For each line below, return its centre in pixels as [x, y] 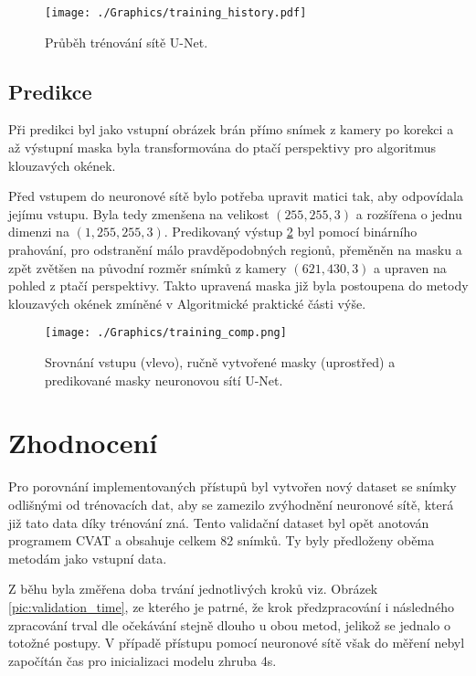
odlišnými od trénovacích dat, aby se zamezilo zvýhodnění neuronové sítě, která [231, 504]
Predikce [50, 91]
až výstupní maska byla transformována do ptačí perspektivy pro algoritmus [222, 148]
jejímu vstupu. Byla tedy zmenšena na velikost [139, 213]
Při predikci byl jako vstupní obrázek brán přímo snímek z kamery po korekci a [231, 129]
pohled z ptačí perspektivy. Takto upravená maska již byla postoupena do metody [238, 285]
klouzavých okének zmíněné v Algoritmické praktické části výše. [187, 303]
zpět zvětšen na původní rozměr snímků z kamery [148, 267]
